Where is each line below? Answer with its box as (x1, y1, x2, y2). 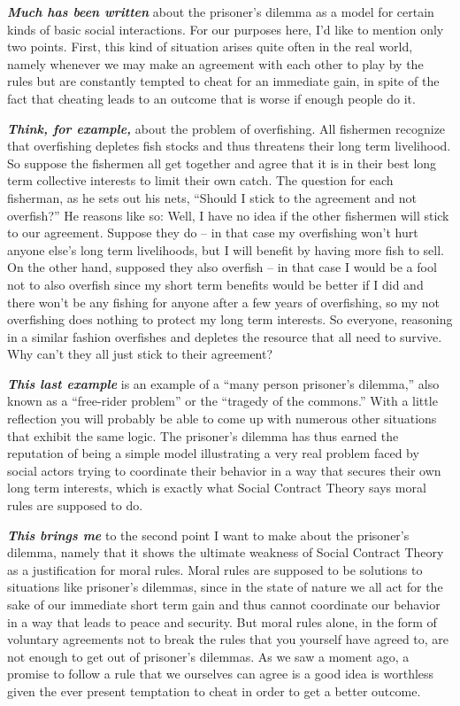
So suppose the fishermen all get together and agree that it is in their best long (7, 153, 437, 172)
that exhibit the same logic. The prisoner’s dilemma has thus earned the (7, 426, 399, 445)
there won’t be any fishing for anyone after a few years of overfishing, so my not (7, 292, 440, 311)
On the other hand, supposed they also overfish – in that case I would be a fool (7, 258, 437, 276)
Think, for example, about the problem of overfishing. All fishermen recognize (7, 119, 446, 137)
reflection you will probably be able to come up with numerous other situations (7, 409, 437, 428)
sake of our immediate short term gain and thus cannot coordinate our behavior (7, 595, 441, 613)
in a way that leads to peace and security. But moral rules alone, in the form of (7, 612, 437, 631)
